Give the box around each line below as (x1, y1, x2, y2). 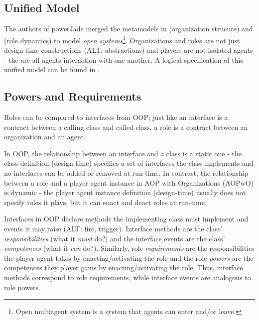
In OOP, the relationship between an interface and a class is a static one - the (4, 148, 242, 158)
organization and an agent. (4, 131, 86, 142)
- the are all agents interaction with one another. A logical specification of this (4, 54, 243, 65)
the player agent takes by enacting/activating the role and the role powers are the (4, 252, 254, 263)
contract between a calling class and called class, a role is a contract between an (4, 121, 248, 132)
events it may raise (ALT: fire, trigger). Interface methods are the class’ (4, 223, 223, 233)
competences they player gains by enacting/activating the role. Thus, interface (4, 262, 243, 273)
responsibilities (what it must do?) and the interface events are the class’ (4, 233, 225, 243)
